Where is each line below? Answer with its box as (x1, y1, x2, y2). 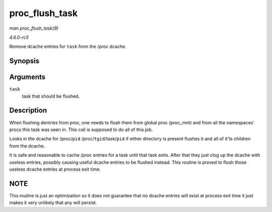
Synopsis (9, 57, 40, 65)
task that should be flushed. (22, 93, 80, 99)
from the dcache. (9, 143, 45, 149)
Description (9, 106, 47, 115)
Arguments (9, 73, 46, 82)
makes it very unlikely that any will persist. (9, 199, 97, 206)
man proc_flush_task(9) (9, 25, 59, 31)
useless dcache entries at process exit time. (9, 166, 101, 172)
